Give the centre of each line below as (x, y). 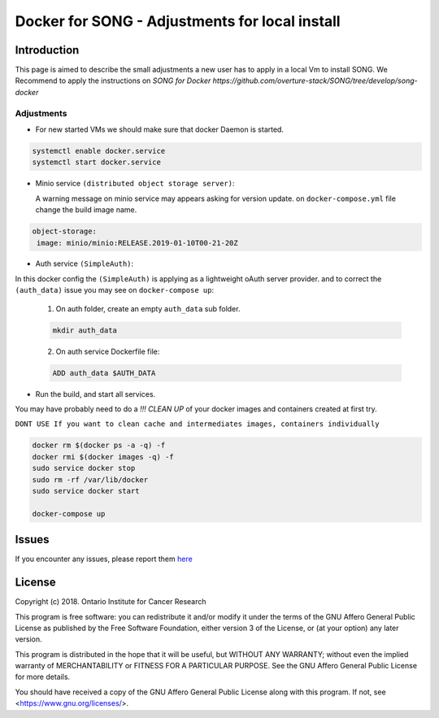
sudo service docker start (86, 491)
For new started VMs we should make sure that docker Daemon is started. (160, 129)
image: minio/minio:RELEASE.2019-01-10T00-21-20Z (138, 243)
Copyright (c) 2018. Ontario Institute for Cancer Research (111, 602)
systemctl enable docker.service (99, 151)
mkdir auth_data (85, 330)
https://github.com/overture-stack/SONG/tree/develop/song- (315, 81)
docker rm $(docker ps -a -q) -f (99, 446)
